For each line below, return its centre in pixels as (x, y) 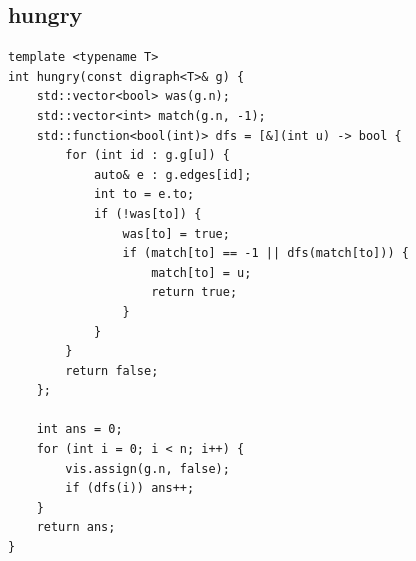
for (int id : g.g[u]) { (147, 155)
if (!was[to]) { (147, 213)
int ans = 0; (79, 429)
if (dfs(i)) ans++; (130, 488)
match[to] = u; (201, 272)
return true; (194, 292)
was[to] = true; (176, 233)
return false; (112, 370)
